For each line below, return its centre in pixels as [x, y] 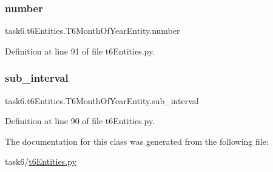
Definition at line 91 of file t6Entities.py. [80, 51]
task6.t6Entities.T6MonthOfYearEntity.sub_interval [102, 100]
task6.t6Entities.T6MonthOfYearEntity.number [93, 31]
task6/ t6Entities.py [41, 161]
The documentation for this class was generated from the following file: [137, 141]
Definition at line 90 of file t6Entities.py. [80, 121]
